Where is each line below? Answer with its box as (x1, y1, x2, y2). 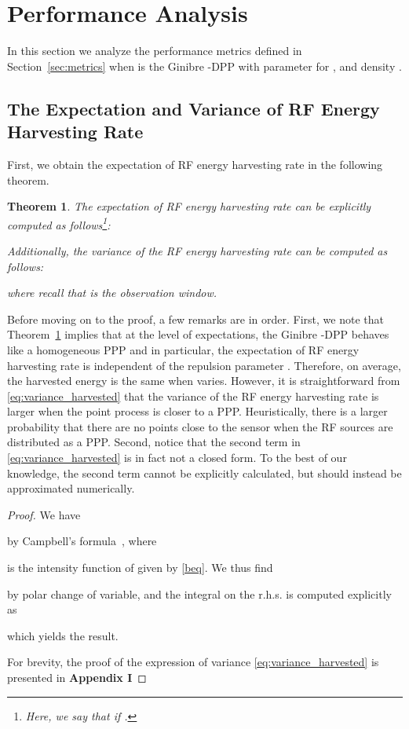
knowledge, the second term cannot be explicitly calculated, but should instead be (7, 464, 402, 481)
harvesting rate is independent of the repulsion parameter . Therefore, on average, (7, 357, 401, 373)
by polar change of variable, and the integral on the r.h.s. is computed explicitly (7, 585, 392, 602)
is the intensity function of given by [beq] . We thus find (7, 559, 273, 576)
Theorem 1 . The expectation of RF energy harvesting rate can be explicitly (7, 198, 371, 214)
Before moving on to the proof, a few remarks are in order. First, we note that (7, 310, 384, 327)
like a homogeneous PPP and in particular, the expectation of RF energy (7, 341, 360, 357)
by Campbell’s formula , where (7, 533, 157, 549)
